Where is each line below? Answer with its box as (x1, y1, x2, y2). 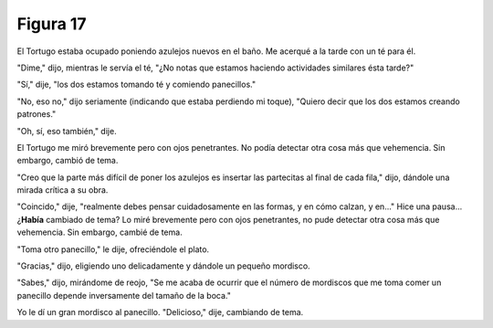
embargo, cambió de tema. (16, 155, 119, 166)
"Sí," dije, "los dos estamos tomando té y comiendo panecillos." (16, 79, 256, 90)
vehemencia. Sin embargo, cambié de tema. (16, 227, 183, 238)
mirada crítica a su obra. (16, 185, 109, 196)
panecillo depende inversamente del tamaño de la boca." (16, 290, 232, 301)
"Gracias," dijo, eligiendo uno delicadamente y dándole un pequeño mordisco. (16, 260, 310, 271)
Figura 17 (16, 14, 87, 34)
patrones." (16, 109, 57, 120)
